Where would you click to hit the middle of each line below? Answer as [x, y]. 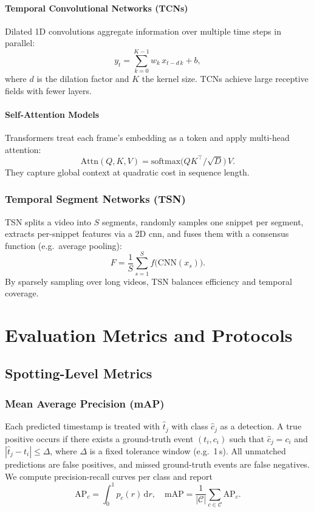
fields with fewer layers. [48, 90]
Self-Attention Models [52, 114]
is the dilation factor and [83, 79]
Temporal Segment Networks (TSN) [95, 199]
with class [190, 426]
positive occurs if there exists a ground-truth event [99, 438]
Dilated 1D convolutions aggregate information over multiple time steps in [143, 31]
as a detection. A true [261, 426]
